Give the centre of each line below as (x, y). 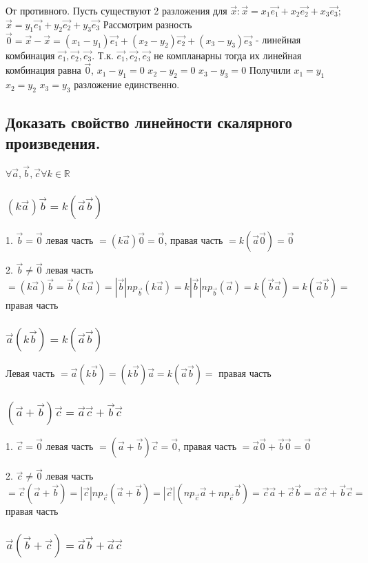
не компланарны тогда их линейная (228, 55)
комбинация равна (43, 70)
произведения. (53, 142)
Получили (270, 70)
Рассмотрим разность (147, 24)
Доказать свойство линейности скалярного (149, 122)
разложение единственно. (127, 84)
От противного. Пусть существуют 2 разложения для (116, 10)
